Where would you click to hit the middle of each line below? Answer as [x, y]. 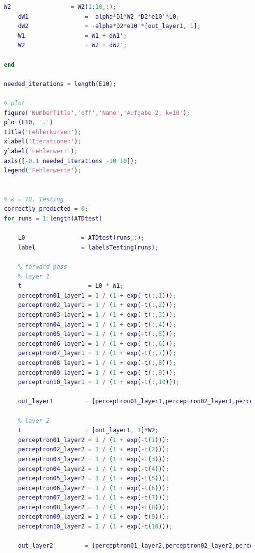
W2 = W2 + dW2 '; [72, 45]
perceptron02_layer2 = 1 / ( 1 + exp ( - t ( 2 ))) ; [93, 450]
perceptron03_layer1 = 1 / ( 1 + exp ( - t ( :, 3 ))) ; [97, 315]
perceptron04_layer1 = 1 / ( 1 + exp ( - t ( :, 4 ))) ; [97, 324]
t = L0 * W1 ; [71, 286]
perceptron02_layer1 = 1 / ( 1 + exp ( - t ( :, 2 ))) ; [97, 305]
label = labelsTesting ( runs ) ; [88, 247]
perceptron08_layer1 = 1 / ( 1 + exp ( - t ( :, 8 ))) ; [97, 363]
